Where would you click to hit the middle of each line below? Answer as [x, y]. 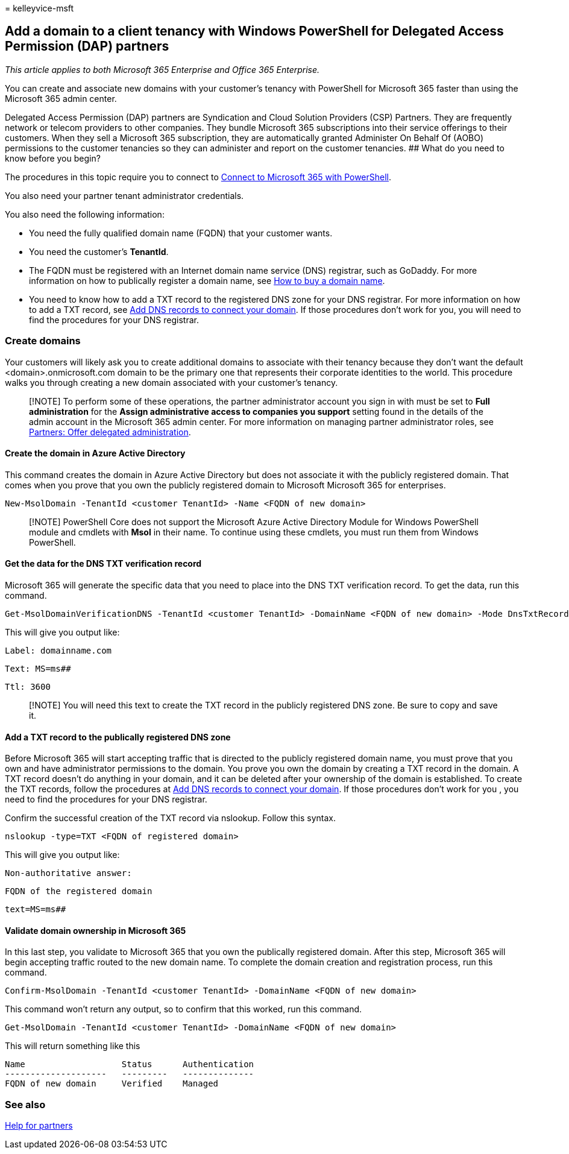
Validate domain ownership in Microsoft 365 [96, 930]
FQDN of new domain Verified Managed [112, 1084]
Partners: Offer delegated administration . [110, 432]
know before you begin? [53, 158]
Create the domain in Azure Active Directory [95, 453]
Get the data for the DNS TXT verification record [103, 564]
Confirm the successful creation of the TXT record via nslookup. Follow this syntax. [171, 818]
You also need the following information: [85, 214]
